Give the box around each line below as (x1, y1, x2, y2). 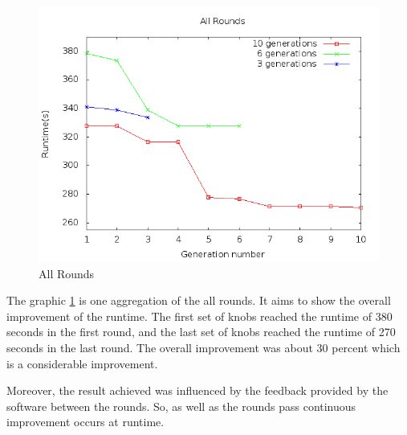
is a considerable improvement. (6, 355, 158, 371)
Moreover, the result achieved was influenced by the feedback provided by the (6, 382, 389, 399)
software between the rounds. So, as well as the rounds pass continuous (6, 397, 356, 414)
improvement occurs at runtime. (6, 413, 165, 430)
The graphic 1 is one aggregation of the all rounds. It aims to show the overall (6, 292, 391, 309)
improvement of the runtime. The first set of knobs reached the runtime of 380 (6, 307, 393, 324)
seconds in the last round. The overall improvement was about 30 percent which (6, 339, 401, 355)
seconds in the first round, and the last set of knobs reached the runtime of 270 (6, 323, 396, 340)
